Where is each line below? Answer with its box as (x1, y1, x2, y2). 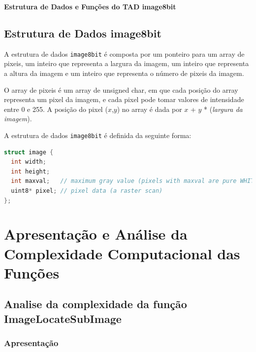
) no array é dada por (117, 104, 182, 114)
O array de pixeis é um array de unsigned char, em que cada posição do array (4, 84, 238, 95)
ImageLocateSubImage (4, 311, 122, 326)
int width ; (11, 158, 46, 166)
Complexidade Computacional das (4, 243, 240, 263)
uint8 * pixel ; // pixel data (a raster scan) (11, 187, 163, 195)
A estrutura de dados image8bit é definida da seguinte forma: (4, 130, 192, 141)
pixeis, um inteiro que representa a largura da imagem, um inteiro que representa (4, 58, 249, 69)
